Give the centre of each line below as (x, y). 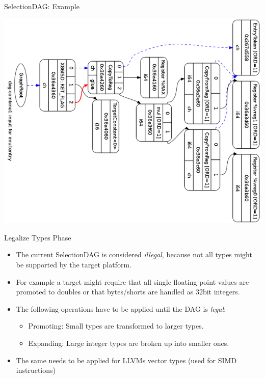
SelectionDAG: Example (42, 6)
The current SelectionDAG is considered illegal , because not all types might (134, 254)
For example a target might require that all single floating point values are (132, 281)
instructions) (36, 370)
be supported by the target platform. (74, 265)
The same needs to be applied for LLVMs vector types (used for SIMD (126, 360)
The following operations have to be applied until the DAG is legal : (121, 308)
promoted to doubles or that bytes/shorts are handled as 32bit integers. (128, 292)
